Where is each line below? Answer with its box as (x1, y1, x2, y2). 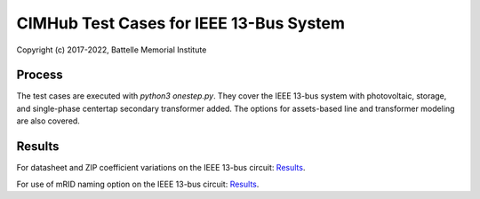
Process (16, 68, 63, 83)
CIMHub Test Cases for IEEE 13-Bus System (16, 13, 346, 33)
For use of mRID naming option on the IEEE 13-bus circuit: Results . (16, 179, 260, 189)
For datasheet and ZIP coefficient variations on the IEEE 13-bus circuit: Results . (16, 163, 306, 173)
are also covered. (16, 115, 80, 126)
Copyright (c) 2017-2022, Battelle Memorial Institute (16, 44, 207, 55)
